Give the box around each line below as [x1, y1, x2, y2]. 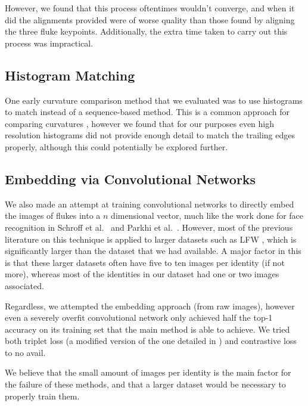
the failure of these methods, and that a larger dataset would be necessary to [5, 378, 286, 390]
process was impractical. [5, 36, 94, 49]
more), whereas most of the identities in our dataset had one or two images [5, 268, 279, 280]
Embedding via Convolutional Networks [5, 169, 256, 188]
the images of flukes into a [5, 209, 101, 222]
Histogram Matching [5, 66, 135, 84]
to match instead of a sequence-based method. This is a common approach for [5, 106, 290, 118]
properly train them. [5, 389, 80, 402]
